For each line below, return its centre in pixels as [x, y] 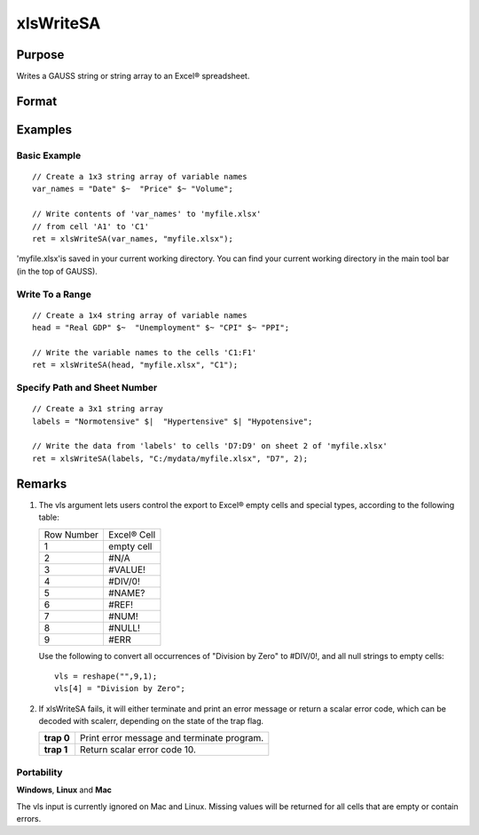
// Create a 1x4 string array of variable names [140, 315]
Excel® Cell [132, 535]
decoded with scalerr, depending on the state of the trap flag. [151, 721]
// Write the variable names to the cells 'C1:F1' [145, 352]
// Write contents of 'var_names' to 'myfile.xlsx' [147, 214]
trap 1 [56, 750]
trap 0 [57, 738]
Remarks [42, 484]
